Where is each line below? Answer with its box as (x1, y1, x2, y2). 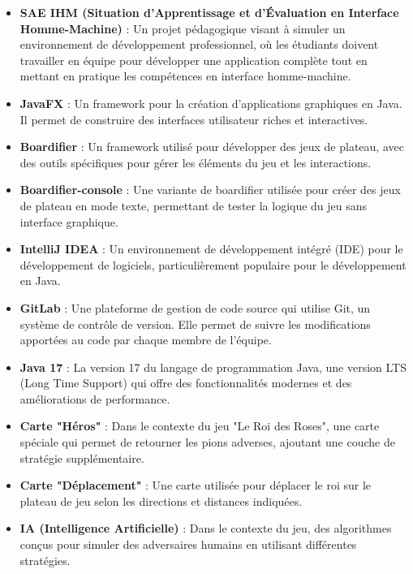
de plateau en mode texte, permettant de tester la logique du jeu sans (19, 196, 368, 214)
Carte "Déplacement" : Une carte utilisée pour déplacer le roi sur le (19, 477, 372, 494)
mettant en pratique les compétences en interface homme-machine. (19, 67, 351, 84)
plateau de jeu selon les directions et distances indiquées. (19, 492, 303, 509)
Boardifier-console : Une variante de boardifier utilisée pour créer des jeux (19, 181, 401, 198)
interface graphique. (19, 213, 118, 230)
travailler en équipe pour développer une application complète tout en (19, 51, 368, 68)
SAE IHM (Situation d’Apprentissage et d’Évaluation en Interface (19, 4, 399, 20)
